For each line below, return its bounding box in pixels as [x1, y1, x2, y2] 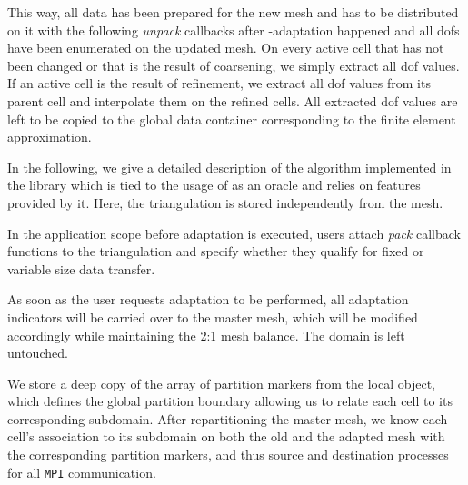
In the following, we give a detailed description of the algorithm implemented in [7, 157, 452, 176]
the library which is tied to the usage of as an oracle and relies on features [7, 175, 421, 194]
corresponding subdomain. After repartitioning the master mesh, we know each [7, 409, 448, 428]
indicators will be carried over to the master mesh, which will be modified [7, 307, 418, 326]
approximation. [7, 127, 92, 146]
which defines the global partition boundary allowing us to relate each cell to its [7, 391, 453, 411]
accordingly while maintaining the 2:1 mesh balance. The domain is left [7, 325, 405, 344]
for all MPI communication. [7, 462, 156, 481]
